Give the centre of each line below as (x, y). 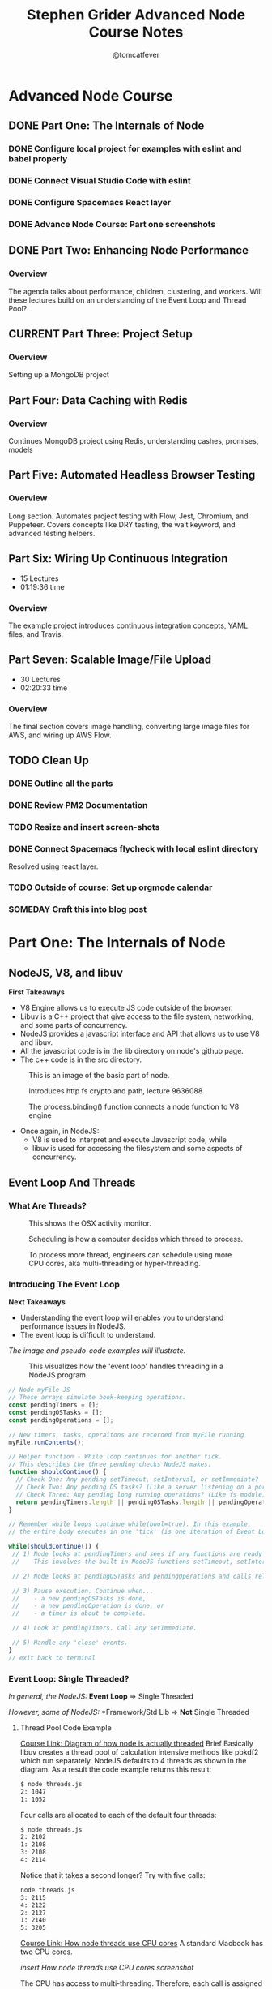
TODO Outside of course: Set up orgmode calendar (110, 887)
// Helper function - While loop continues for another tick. (115, 1457)
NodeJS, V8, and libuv (66, 972)
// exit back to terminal (52, 1658)
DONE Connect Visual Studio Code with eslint (100, 181)
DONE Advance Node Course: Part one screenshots (112, 225)
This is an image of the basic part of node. (99, 1076)
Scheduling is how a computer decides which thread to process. (136, 1239)
